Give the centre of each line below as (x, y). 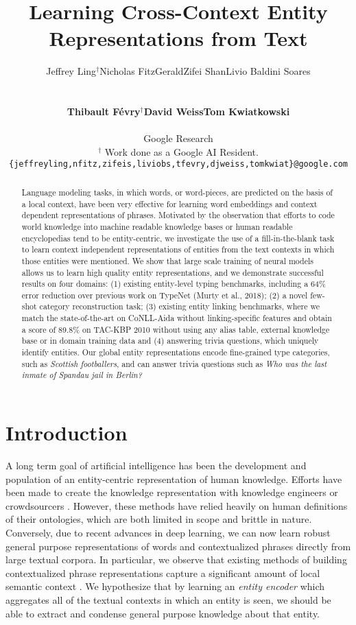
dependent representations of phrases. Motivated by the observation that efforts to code (178, 215)
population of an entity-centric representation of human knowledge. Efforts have (174, 479)
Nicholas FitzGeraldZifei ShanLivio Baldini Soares (205, 71)
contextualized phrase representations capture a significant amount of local (163, 573)
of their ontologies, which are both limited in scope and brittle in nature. (159, 519)
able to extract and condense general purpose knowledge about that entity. (163, 613)
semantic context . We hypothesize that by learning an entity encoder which (165, 586)
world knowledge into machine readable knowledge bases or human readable (157, 226)
